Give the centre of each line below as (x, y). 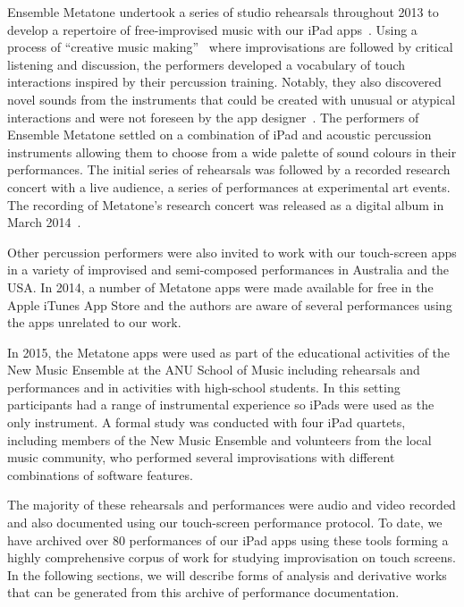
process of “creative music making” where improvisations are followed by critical (230, 47)
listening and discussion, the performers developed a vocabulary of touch (207, 64)
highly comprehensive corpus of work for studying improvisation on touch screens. (232, 557)
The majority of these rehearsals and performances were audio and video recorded (232, 505)
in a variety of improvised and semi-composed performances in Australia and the (228, 270)
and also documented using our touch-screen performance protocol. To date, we (225, 523)
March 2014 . (44, 222)
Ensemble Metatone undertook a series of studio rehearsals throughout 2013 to (223, 12)
